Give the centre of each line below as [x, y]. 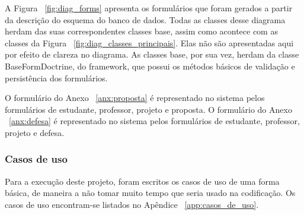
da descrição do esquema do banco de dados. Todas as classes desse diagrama [145, 19]
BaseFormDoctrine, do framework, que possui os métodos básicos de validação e [150, 66]
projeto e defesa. [35, 132]
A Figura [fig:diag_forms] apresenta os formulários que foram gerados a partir [149, 8]
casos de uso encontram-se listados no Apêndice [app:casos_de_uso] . [132, 204]
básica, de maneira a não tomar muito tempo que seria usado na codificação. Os [150, 193]
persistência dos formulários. [56, 78]
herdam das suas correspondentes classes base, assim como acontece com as [141, 31]
